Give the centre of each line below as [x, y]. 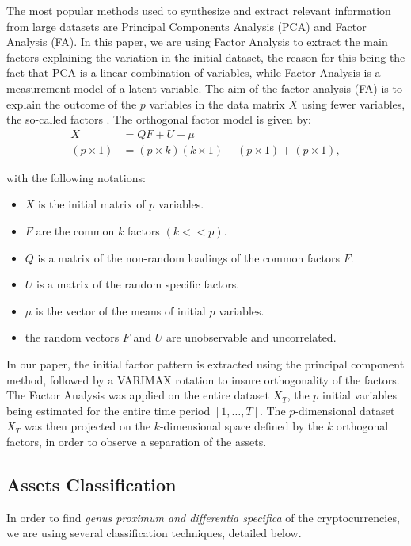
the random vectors [72, 337]
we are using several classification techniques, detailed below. [154, 533]
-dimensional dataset [345, 410]
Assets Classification [91, 484]
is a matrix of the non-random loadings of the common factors [188, 257]
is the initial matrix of [92, 204]
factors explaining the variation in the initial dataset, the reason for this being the [206, 57]
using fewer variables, [353, 103]
